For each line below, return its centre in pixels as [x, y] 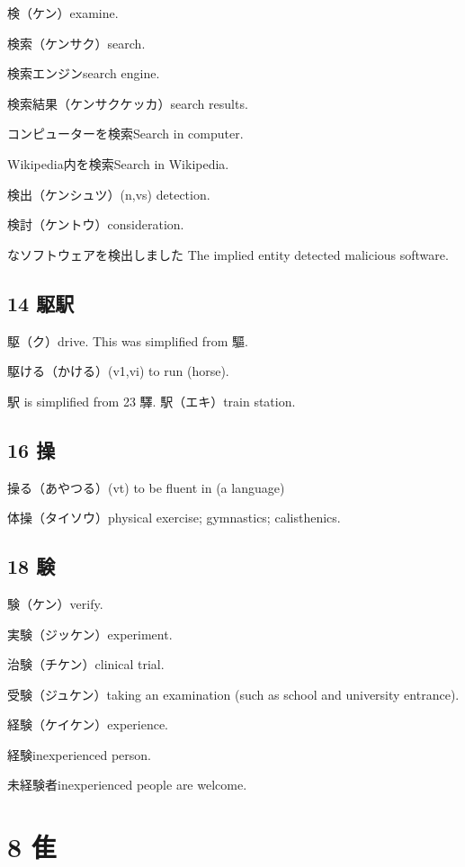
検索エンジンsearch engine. [84, 73]
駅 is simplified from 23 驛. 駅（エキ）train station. [152, 401]
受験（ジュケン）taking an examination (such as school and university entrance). [233, 694]
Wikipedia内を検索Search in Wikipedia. [118, 163]
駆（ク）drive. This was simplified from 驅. [128, 340]
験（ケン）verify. [55, 603]
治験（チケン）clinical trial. [86, 664]
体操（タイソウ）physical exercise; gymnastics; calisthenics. [174, 518]
